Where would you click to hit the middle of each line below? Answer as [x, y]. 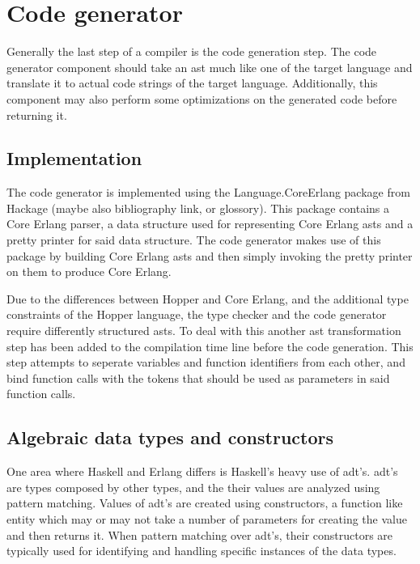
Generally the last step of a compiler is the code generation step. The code [192, 51]
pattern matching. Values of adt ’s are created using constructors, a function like [205, 503]
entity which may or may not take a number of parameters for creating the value [207, 519]
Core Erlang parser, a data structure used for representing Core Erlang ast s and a [210, 224]
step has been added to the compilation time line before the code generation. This [210, 346]
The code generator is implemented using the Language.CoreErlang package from [208, 192]
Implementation [74, 158]
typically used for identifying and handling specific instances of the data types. [202, 551]
